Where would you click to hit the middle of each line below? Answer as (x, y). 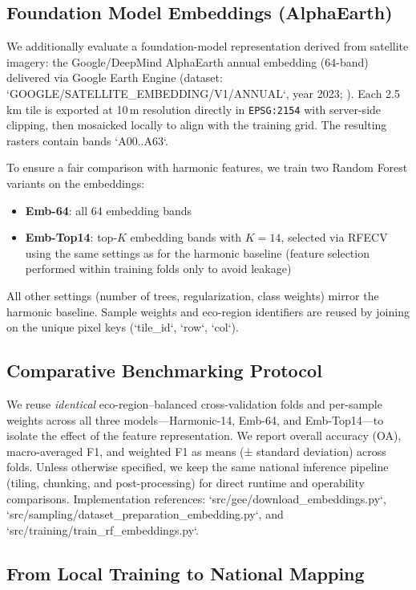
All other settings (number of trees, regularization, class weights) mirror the (193, 295)
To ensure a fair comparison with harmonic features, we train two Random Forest (207, 167)
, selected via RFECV (334, 237)
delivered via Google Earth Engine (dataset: (115, 77)
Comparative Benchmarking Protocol (164, 370)
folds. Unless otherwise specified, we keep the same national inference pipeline (198, 467)
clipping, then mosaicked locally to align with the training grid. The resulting (197, 125)
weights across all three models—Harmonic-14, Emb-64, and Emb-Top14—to (195, 419)
